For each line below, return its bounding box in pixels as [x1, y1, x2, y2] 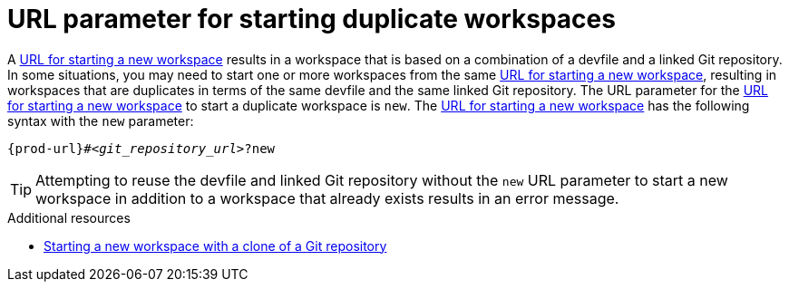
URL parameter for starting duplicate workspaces [7, 4, 616, 34]
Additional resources [7, 209, 131, 226]
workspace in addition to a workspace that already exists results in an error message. [35, 188, 619, 207]
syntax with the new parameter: [7, 112, 194, 129]
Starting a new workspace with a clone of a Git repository [44, 237, 387, 254]
